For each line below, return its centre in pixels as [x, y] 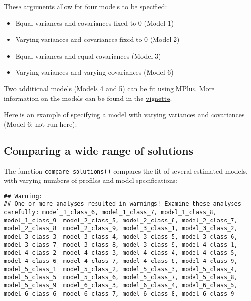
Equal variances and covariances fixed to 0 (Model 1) [95, 23]
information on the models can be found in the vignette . [88, 98]
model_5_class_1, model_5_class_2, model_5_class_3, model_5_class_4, [121, 269]
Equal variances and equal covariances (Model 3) [88, 55]
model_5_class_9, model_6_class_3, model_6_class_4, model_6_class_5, [121, 286]
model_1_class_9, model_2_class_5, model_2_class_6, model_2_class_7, [121, 220]
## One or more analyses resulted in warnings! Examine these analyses [123, 204]
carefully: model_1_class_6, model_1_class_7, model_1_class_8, [110, 212]
